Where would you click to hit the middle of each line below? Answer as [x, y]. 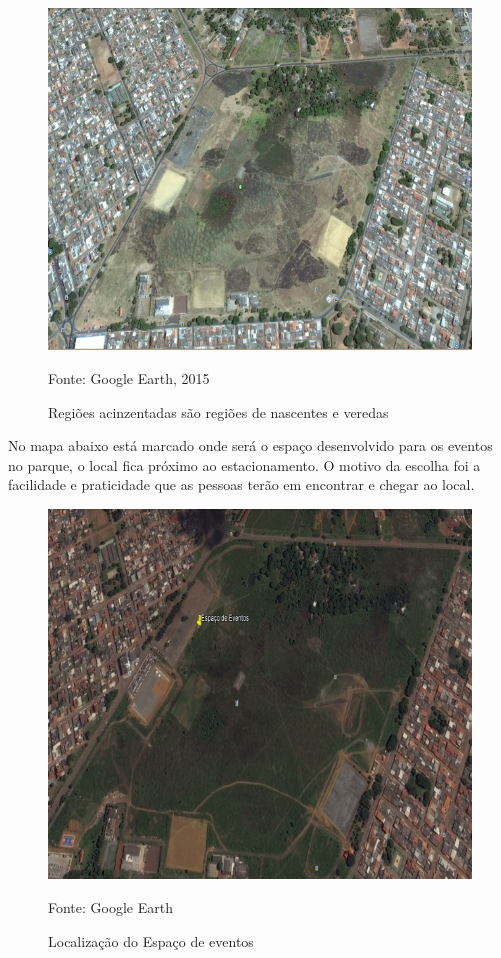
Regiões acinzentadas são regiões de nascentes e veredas [218, 411]
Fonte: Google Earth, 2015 [129, 377]
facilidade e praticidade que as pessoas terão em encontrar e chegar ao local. [241, 484]
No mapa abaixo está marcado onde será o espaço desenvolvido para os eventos [250, 445]
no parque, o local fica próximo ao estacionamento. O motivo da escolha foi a [244, 464]
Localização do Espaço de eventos [151, 940]
